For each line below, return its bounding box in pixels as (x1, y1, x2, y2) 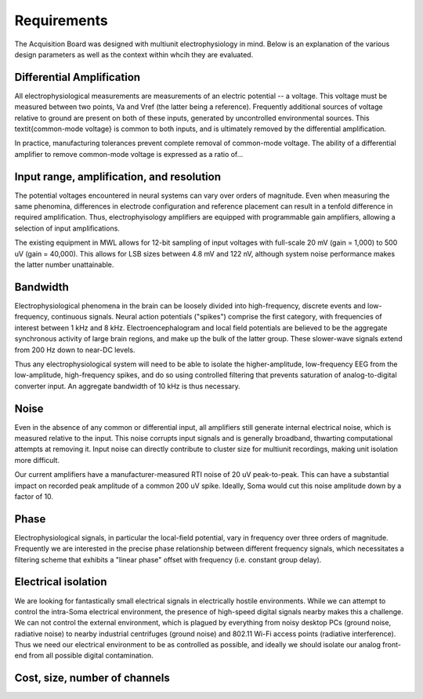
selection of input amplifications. (14, 224, 121, 233)
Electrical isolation (14, 575, 107, 588)
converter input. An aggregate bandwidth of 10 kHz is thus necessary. (14, 381, 240, 391)
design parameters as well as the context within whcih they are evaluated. (14, 49, 254, 59)
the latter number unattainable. (14, 260, 114, 270)
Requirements (14, 12, 109, 29)
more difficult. (14, 455, 60, 464)
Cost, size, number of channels (14, 672, 170, 685)
